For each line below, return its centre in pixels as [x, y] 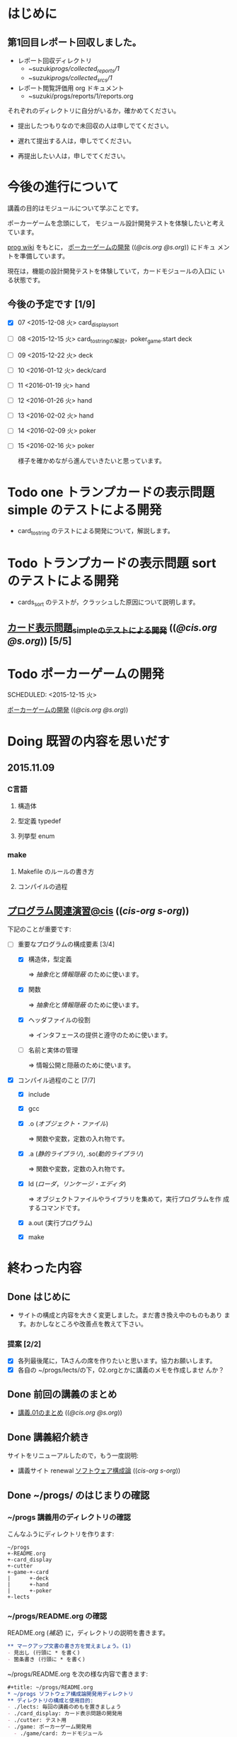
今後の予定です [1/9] [51, 304]
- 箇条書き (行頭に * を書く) [47, 1659]
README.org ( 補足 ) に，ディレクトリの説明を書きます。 [88, 1633]
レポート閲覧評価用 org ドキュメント [71, 88]
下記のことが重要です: [40, 929]
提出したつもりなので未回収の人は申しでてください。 [95, 125]
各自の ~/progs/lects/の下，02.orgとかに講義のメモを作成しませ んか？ [121, 1370]
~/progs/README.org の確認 [57, 1616]
